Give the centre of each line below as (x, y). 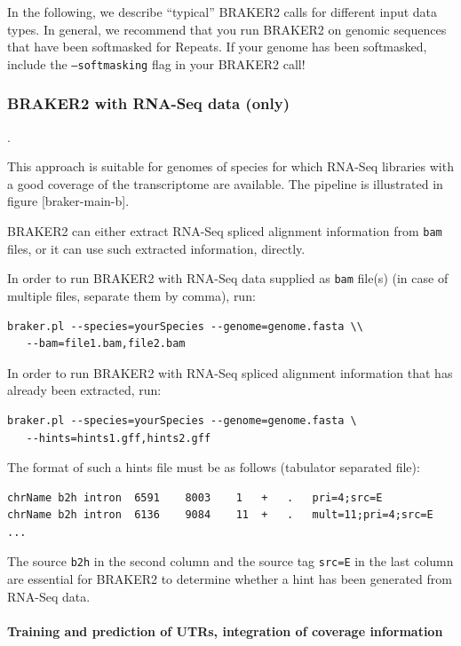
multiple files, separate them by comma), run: (131, 295)
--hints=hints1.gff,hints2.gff (119, 438)
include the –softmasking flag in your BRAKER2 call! (156, 63)
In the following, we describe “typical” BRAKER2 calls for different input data (223, 12)
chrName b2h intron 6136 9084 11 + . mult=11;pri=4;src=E (220, 515)
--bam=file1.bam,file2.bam (106, 344)
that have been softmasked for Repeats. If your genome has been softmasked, (217, 47)
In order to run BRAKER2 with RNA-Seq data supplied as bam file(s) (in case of (228, 278)
